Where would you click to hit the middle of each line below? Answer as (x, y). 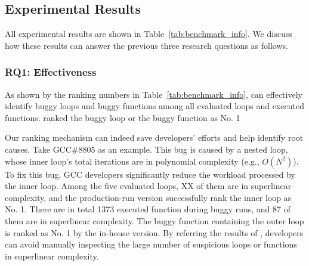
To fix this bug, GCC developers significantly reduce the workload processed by (150, 174)
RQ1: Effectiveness (51, 72)
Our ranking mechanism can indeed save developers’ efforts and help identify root (154, 137)
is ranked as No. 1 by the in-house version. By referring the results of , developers (154, 232)
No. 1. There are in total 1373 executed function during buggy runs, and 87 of (148, 209)
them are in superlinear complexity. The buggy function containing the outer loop (154, 220)
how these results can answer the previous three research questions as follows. (146, 45)
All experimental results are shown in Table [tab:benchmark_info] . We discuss (149, 34)
